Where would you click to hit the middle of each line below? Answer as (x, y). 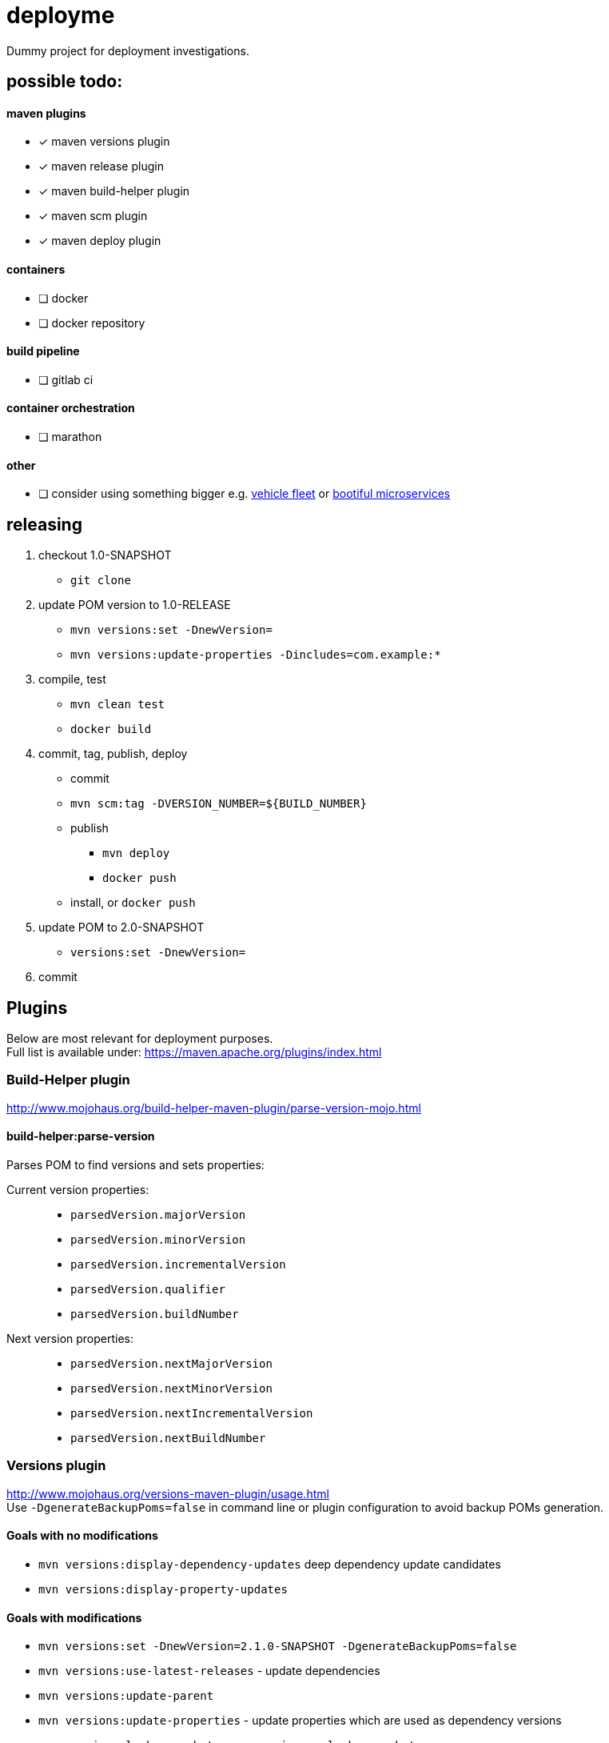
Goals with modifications (74, 1617)
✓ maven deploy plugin (100, 241)
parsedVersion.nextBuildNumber (168, 1438)
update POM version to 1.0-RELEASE (135, 605)
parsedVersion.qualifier (148, 1289)
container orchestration (71, 408)
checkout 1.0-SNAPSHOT (105, 555)
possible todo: (65, 82)
